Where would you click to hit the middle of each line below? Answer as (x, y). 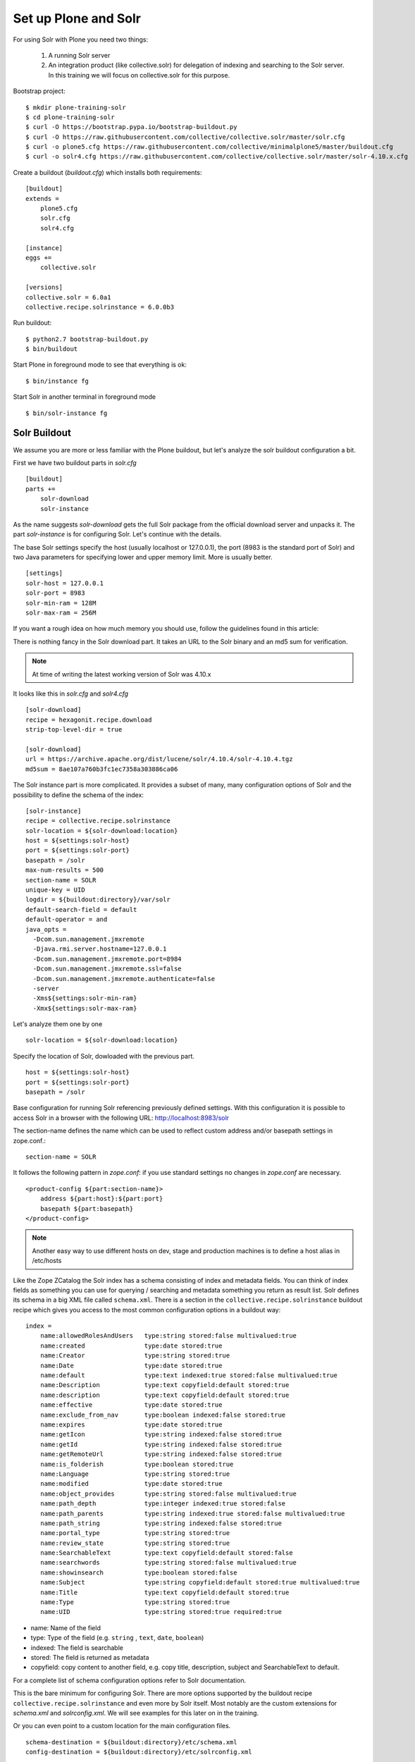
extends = (42, 198)
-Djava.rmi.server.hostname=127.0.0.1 (100, 949)
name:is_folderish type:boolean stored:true (137, 1464)
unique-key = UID (55, 890)
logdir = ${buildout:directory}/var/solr (98, 900)
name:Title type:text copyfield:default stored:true (165, 1592)
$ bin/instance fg (57, 381)
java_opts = (46, 929)
